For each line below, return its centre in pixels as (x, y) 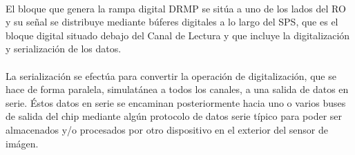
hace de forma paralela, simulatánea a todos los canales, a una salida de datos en (177, 89)
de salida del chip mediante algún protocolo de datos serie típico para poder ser (174, 116)
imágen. (22, 143)
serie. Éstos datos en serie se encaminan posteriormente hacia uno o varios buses (176, 102)
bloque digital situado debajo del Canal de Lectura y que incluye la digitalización (178, 35)
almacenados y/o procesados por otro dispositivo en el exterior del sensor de (167, 129)
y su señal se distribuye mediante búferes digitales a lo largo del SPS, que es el (172, 22)
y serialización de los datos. (64, 49)
